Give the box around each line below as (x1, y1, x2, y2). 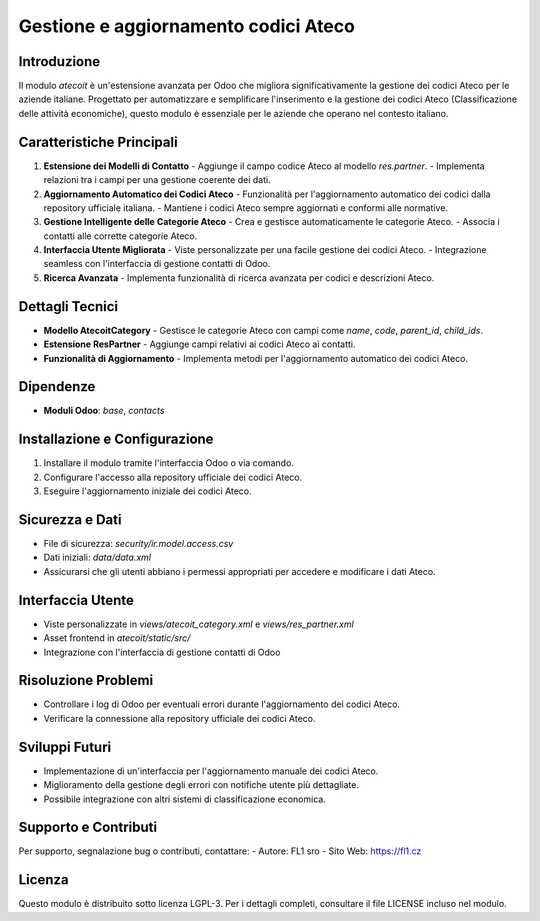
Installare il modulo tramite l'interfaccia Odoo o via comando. (43, 457, 295, 469)
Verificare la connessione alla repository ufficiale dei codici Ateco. (43, 712, 316, 724)
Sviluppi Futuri (18, 738, 112, 755)
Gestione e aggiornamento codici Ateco (18, 15, 355, 37)
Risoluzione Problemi (18, 672, 154, 689)
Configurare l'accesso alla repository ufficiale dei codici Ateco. (43, 471, 303, 483)
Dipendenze (18, 378, 96, 395)
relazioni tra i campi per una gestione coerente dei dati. (43, 174, 271, 186)
